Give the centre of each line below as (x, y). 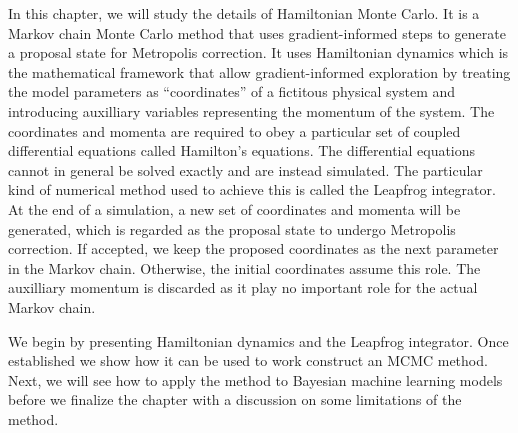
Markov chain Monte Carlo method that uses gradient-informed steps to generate (257, 32)
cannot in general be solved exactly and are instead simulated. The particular (245, 169)
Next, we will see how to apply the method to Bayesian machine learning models (255, 379)
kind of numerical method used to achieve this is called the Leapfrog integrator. (252, 189)
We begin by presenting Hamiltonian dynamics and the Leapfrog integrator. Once (258, 340)
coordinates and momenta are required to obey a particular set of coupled (234, 130)
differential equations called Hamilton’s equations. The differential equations (242, 150)
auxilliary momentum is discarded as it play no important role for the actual (243, 287)
